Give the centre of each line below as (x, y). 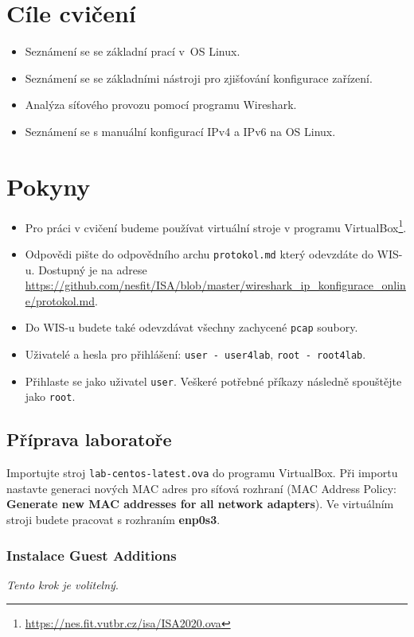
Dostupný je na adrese (93, 269)
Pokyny (49, 186)
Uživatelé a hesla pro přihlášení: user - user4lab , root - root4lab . (195, 353)
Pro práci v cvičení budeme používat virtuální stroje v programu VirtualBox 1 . (216, 226)
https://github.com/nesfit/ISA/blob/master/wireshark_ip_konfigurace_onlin (215, 285)
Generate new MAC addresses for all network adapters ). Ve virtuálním (200, 504)
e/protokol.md (60, 300)
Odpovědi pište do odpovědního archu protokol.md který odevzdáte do (199, 253)
